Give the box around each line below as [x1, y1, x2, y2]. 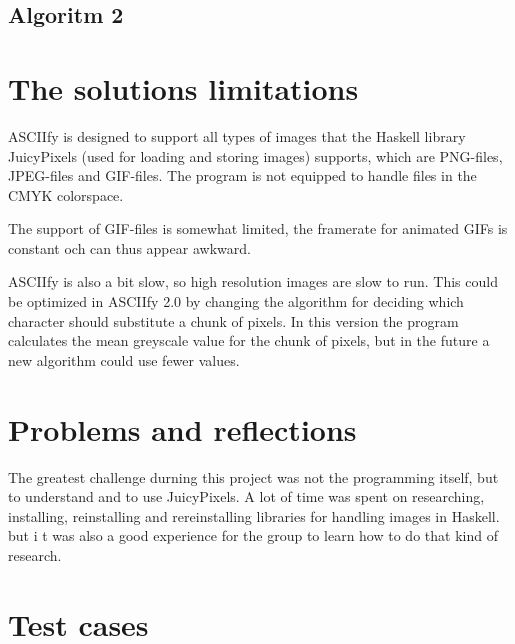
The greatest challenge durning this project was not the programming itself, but [8, 466, 499, 487]
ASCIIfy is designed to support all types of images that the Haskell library [8, 125, 466, 146]
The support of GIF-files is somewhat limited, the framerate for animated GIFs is [8, 218, 508, 239]
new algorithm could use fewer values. [8, 349, 240, 370]
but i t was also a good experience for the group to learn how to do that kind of [8, 525, 498, 546]
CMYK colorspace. [8, 184, 124, 205]
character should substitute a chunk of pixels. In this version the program [8, 310, 459, 331]
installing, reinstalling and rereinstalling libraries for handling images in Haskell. [8, 505, 500, 526]
